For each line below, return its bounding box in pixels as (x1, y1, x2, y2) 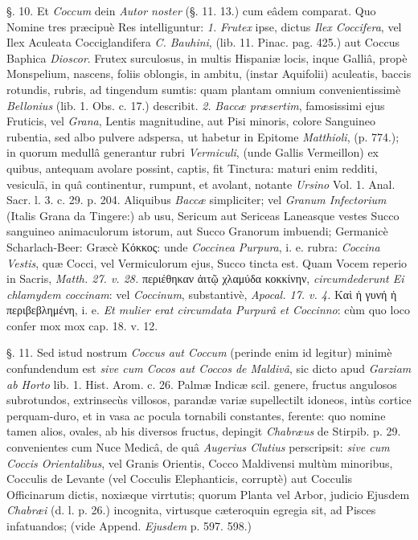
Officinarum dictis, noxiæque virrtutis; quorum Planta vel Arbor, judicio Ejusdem (6, 485, 410, 502)
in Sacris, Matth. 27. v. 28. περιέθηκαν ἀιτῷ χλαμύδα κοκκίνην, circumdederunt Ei (6, 270, 404, 287)
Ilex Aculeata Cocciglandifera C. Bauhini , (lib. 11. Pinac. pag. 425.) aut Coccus (6, 34, 400, 51)
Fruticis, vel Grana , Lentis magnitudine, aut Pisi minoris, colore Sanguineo (6, 112, 375, 129)
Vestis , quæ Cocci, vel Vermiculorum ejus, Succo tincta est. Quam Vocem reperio (6, 254, 408, 271)
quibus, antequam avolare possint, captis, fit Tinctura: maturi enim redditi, (6, 159, 378, 176)
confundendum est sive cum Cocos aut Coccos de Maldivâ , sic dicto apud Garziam (6, 360, 412, 377)
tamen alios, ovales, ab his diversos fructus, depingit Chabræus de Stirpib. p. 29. (6, 423, 401, 440)
